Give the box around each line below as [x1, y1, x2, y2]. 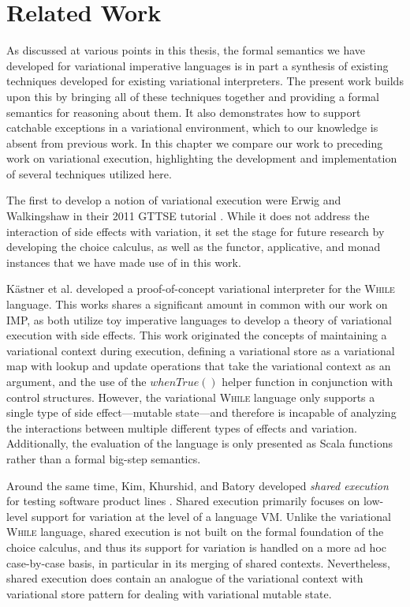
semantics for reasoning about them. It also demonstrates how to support [6, 103, 361, 120]
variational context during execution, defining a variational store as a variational [6, 342, 395, 358]
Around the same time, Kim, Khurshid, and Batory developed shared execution [6, 477, 389, 493]
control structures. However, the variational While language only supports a [6, 388, 375, 405]
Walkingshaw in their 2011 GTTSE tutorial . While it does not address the [6, 208, 370, 224]
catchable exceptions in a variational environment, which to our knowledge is [6, 119, 378, 136]
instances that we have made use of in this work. [6, 253, 241, 270]
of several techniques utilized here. [6, 165, 172, 182]
